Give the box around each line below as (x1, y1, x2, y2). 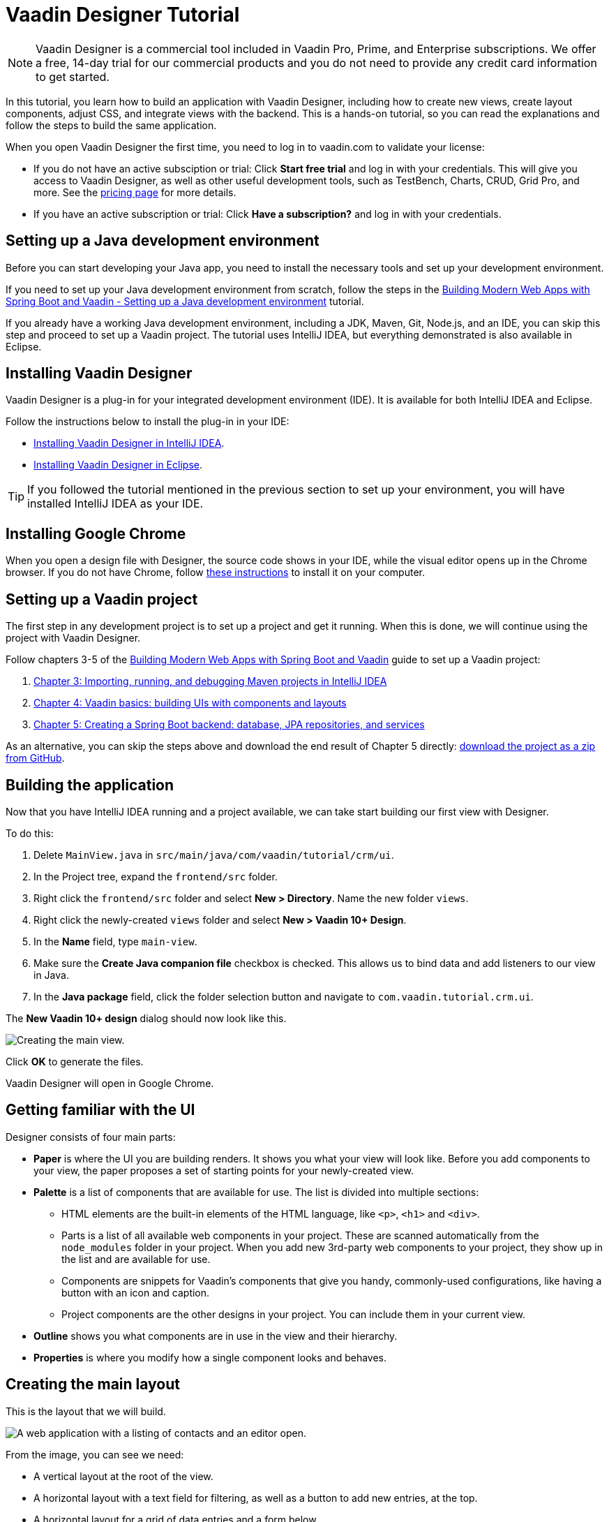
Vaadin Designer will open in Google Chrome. (6, 1077, 214, 1089)
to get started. (36, 69, 110, 84)
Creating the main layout (6, 1375, 181, 1394)
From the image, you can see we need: (6, 1448, 184, 1461)
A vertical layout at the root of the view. (33, 1470, 213, 1482)
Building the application (6, 776, 174, 794)
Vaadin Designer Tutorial (6, 3, 240, 27)
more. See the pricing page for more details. (33, 186, 236, 198)
